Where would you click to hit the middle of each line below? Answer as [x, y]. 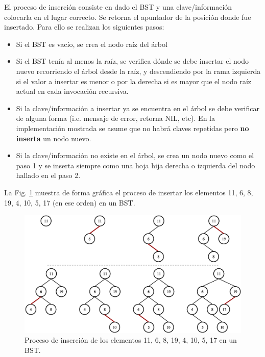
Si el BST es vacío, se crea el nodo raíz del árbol [92, 44]
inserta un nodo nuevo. [54, 138]
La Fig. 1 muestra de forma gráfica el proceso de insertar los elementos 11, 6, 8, [129, 192]
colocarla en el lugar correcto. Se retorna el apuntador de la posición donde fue [128, 17]
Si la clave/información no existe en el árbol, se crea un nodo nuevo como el [135, 155]
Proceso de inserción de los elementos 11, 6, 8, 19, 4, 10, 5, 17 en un [131, 340]
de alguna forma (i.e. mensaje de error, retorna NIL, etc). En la [115, 118]
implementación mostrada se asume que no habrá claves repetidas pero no [132, 128]
